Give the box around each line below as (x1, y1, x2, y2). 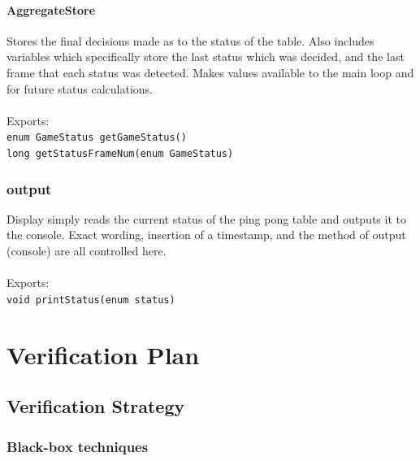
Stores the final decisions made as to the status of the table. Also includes (6, 32, 375, 49)
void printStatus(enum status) (6, 294, 175, 306)
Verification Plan (6, 337, 200, 371)
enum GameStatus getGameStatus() (6, 132, 187, 144)
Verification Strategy (6, 394, 185, 419)
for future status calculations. (6, 80, 153, 97)
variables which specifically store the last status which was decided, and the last (6, 48, 405, 65)
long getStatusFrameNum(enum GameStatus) (6, 148, 234, 160)
